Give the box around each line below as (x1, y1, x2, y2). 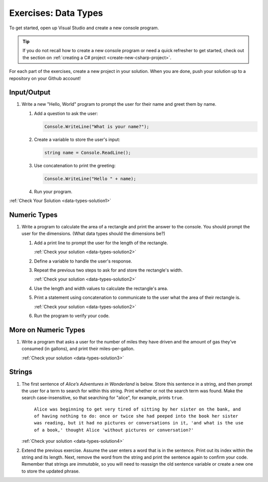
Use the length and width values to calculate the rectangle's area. (34, 285, 168, 291)
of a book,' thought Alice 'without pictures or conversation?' (34, 427, 194, 433)
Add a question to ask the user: (34, 110, 98, 116)
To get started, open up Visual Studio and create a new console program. (9, 25, 159, 31)
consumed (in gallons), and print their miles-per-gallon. (21, 345, 135, 352)
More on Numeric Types (9, 326, 85, 334)
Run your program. (34, 189, 72, 195)
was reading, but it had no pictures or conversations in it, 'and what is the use (34, 420, 244, 426)
